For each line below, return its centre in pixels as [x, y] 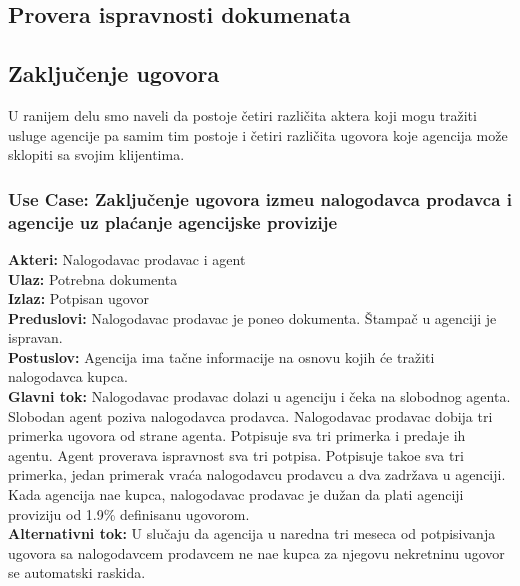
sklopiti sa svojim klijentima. [96, 154]
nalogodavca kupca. [68, 376]
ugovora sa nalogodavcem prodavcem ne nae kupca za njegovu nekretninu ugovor [256, 552]
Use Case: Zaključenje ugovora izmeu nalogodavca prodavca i [260, 198]
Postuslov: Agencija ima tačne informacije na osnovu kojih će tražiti [221, 356]
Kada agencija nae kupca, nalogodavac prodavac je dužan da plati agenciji [236, 494]
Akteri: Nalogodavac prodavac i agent [127, 258]
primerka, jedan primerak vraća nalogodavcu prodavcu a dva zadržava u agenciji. [257, 474]
